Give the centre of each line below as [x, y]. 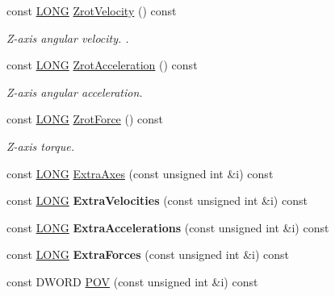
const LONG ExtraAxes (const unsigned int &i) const [140, 173]
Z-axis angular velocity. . [68, 38]
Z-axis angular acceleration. [75, 92]
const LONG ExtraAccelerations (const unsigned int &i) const [168, 227]
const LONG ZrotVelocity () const [92, 10]
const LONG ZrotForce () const [85, 119]
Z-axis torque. [40, 146]
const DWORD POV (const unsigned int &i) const [132, 281]
